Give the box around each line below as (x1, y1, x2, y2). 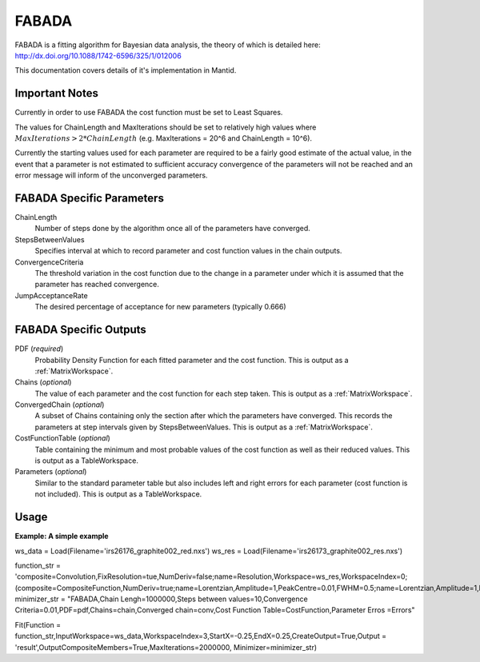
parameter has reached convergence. (34, 280, 160, 289)
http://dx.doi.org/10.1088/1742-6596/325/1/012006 (14, 50, 182, 60)
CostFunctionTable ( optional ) (14, 433, 111, 443)
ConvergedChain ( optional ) (14, 400, 105, 409)
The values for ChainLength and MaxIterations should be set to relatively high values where (14, 122, 317, 132)
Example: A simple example (14, 532, 109, 541)
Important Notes (14, 86, 99, 100)
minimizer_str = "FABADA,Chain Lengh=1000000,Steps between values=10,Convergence (14, 594, 308, 604)
